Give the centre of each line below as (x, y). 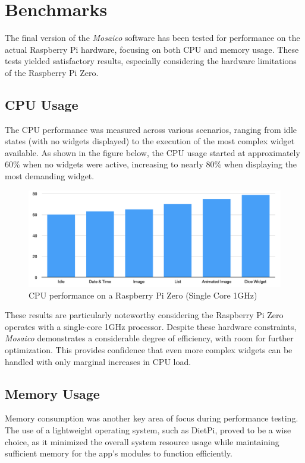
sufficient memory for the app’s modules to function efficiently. (119, 453)
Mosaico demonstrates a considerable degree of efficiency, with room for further (149, 338)
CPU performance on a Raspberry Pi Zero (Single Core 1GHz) (143, 295)
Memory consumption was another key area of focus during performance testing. (152, 418)
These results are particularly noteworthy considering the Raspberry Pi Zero (144, 315)
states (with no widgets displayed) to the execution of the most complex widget (150, 141)
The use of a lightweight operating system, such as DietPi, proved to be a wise (148, 429)
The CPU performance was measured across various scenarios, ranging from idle (151, 129)
